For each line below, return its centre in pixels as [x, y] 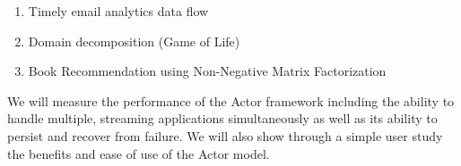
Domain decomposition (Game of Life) [134, 41]
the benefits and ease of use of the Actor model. [139, 153]
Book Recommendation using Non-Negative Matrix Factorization [207, 71]
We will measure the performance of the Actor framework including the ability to [231, 100]
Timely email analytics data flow [118, 11]
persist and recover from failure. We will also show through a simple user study [225, 135]
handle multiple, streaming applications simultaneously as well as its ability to [222, 118]
